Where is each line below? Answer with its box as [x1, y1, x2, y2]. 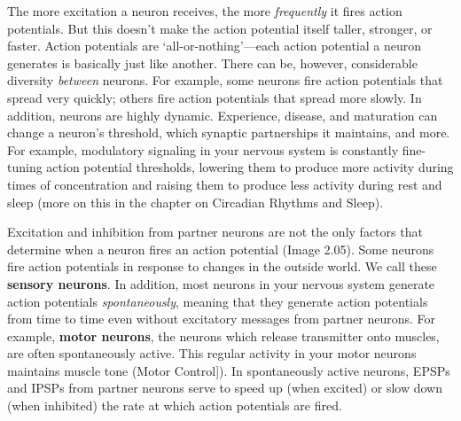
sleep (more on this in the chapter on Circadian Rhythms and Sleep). [7, 192, 384, 211]
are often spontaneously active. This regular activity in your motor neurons [7, 344, 417, 363]
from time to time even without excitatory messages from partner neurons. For [7, 309, 435, 328]
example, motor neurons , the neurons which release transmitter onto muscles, [7, 326, 440, 345]
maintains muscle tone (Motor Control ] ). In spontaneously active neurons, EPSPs [7, 361, 450, 379]
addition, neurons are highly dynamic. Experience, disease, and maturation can [7, 105, 438, 124]
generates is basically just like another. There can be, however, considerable [7, 53, 418, 72]
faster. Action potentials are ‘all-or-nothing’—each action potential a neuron [7, 36, 422, 55]
